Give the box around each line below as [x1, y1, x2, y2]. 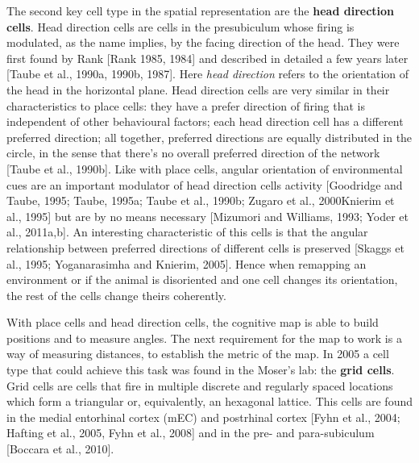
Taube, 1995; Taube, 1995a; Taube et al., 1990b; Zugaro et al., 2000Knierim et [6, 192, 395, 209]
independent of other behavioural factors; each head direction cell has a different [6, 113, 404, 130]
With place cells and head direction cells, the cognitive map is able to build [6, 314, 379, 331]
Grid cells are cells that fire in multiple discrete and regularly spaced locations [6, 377, 393, 394]
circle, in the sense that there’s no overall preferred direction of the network [6, 144, 380, 161]
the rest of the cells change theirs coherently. [6, 286, 226, 303]
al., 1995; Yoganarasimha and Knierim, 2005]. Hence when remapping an [6, 255, 367, 272]
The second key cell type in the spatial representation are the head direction [6, 2, 395, 19]
